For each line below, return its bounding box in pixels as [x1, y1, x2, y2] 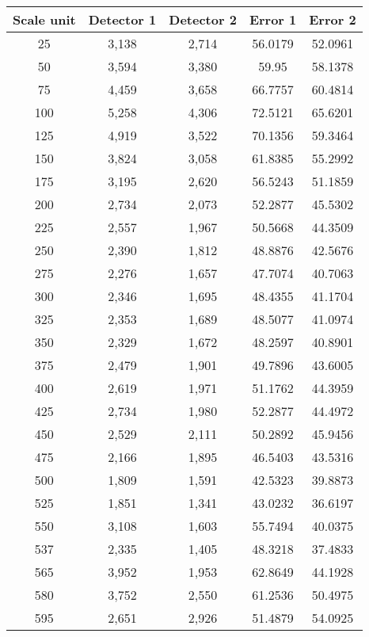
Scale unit [13, 10, 76, 29]
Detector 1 [88, 10, 157, 29]
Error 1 [249, 10, 297, 29]
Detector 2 [169, 10, 237, 29]
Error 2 [309, 10, 356, 29]
